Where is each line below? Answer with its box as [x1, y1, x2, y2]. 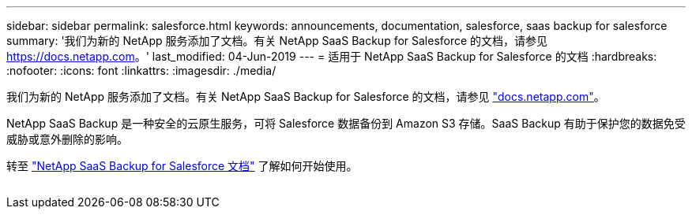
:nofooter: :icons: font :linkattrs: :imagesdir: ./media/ [6, 64, 276, 77]
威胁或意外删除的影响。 [6, 132, 128, 146]
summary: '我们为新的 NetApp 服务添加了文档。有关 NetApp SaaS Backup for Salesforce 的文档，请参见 [6, 34, 548, 47]
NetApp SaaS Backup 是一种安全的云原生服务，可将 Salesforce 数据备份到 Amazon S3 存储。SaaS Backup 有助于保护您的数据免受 [6, 117, 686, 130]
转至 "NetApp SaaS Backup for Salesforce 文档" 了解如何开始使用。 [6, 159, 358, 172]
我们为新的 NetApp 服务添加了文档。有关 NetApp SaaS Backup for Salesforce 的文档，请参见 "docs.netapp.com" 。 [6, 90, 605, 103]
